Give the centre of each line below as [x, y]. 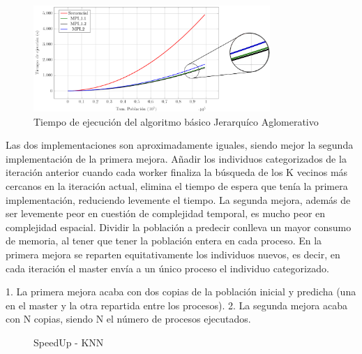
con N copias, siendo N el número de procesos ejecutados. [128, 319]
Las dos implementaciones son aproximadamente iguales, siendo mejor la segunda [180, 145]
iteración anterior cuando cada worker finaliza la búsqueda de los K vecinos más [177, 172]
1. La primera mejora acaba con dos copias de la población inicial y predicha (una [181, 292]
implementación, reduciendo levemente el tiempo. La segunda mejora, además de [178, 199]
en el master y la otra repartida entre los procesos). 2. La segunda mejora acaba [177, 305]
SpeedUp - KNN [69, 342]
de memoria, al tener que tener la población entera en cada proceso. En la [164, 241]
